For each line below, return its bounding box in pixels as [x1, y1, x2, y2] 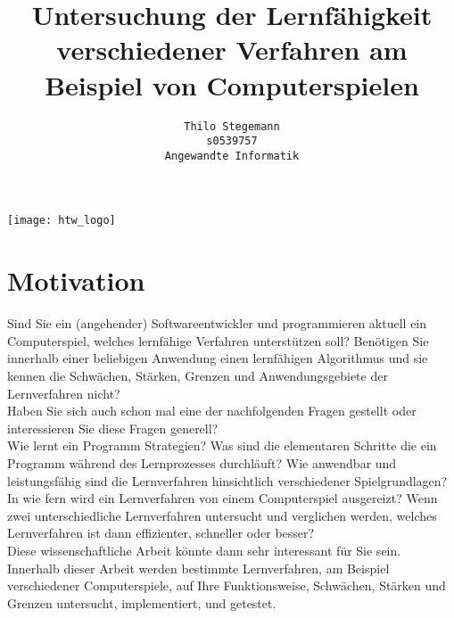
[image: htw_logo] [7, 214, 116, 227]
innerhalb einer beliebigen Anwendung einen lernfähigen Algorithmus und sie [7, 349, 428, 367]
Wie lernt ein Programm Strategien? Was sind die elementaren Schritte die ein [7, 436, 437, 455]
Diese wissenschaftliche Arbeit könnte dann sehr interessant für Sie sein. [7, 540, 401, 559]
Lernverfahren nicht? [7, 383, 120, 402]
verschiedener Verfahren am [56, 31, 408, 68]
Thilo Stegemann [184, 119, 280, 133]
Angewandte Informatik [164, 149, 300, 162]
